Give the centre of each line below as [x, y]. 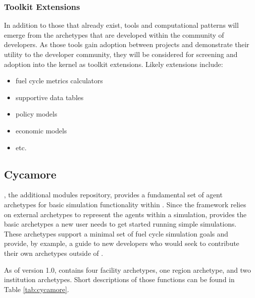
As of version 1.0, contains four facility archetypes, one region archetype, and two [127, 269]
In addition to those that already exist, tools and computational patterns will [122, 25]
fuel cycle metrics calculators [59, 81]
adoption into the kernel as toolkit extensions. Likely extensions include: [114, 64]
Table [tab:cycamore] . [37, 289]
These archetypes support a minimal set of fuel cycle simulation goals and [116, 233]
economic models [41, 130]
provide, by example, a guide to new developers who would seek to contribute [122, 243]
